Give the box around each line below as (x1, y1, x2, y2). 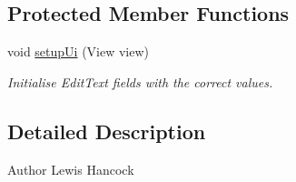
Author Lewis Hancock (7, 159, 134, 178)
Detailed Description (7, 116, 206, 145)
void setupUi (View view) (7, 42, 150, 61)
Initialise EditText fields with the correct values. (7, 72, 273, 91)
